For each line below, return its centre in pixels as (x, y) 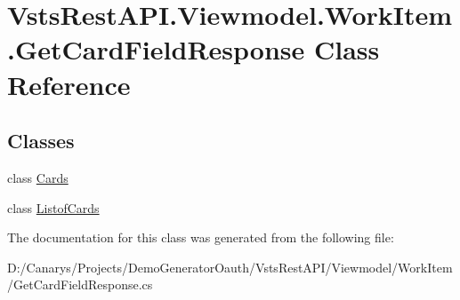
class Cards (38, 177)
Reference (69, 84)
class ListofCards (53, 207)
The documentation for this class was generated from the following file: (201, 237)
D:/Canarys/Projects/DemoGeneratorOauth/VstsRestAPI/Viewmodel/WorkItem (230, 267)
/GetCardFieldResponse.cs (80, 284)
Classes (41, 141)
